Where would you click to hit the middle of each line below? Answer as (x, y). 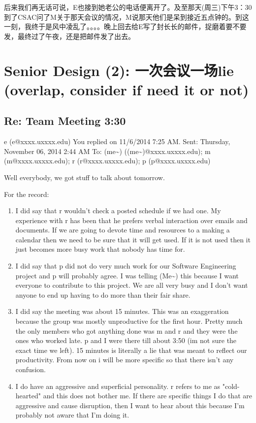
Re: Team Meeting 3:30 (65, 121)
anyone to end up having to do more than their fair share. (103, 294)
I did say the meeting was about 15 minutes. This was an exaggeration (122, 311)
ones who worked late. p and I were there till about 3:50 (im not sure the (126, 340)
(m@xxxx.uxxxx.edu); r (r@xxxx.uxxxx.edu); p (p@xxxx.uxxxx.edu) (107, 161)
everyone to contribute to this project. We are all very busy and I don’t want (132, 285)
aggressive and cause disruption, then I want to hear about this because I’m (130, 405)
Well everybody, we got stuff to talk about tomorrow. (84, 177)
